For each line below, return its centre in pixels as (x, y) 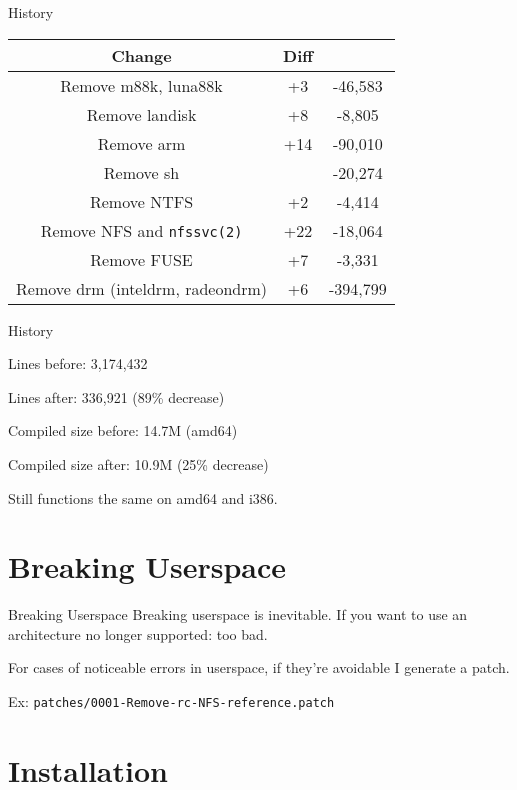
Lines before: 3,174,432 (78, 363)
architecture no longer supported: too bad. (138, 633)
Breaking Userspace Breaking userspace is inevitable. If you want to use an (238, 614)
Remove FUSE (141, 259)
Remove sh (141, 172)
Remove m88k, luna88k (141, 85)
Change (141, 55)
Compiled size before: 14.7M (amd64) (123, 430)
